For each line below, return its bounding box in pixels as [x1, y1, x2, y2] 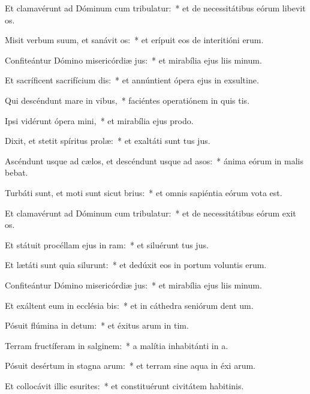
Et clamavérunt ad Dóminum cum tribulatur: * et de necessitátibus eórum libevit [5, 2, 306, 14]
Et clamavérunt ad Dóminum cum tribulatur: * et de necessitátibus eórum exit [5, 206, 296, 219]
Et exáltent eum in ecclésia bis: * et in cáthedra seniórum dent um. [5, 299, 254, 311]
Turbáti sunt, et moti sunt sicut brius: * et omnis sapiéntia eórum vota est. [5, 186, 282, 198]
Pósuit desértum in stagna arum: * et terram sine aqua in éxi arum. [5, 359, 255, 372]
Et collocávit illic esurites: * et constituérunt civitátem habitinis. [5, 379, 244, 392]
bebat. [5, 166, 28, 179]
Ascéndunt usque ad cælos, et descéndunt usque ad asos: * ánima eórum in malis [5, 154, 304, 167]
